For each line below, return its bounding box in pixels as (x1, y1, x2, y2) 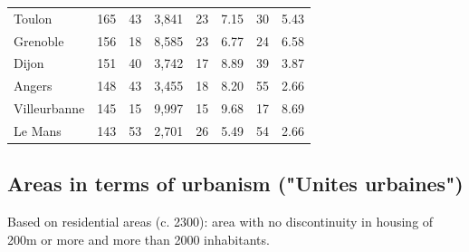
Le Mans (14, 121, 62, 140)
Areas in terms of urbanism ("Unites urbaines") (7, 170, 464, 198)
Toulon (14, 8, 53, 27)
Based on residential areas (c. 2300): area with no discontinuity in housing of (7, 212, 434, 231)
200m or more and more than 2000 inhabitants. (7, 229, 270, 248)
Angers (14, 76, 53, 95)
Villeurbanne (14, 99, 85, 118)
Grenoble (14, 31, 64, 50)
